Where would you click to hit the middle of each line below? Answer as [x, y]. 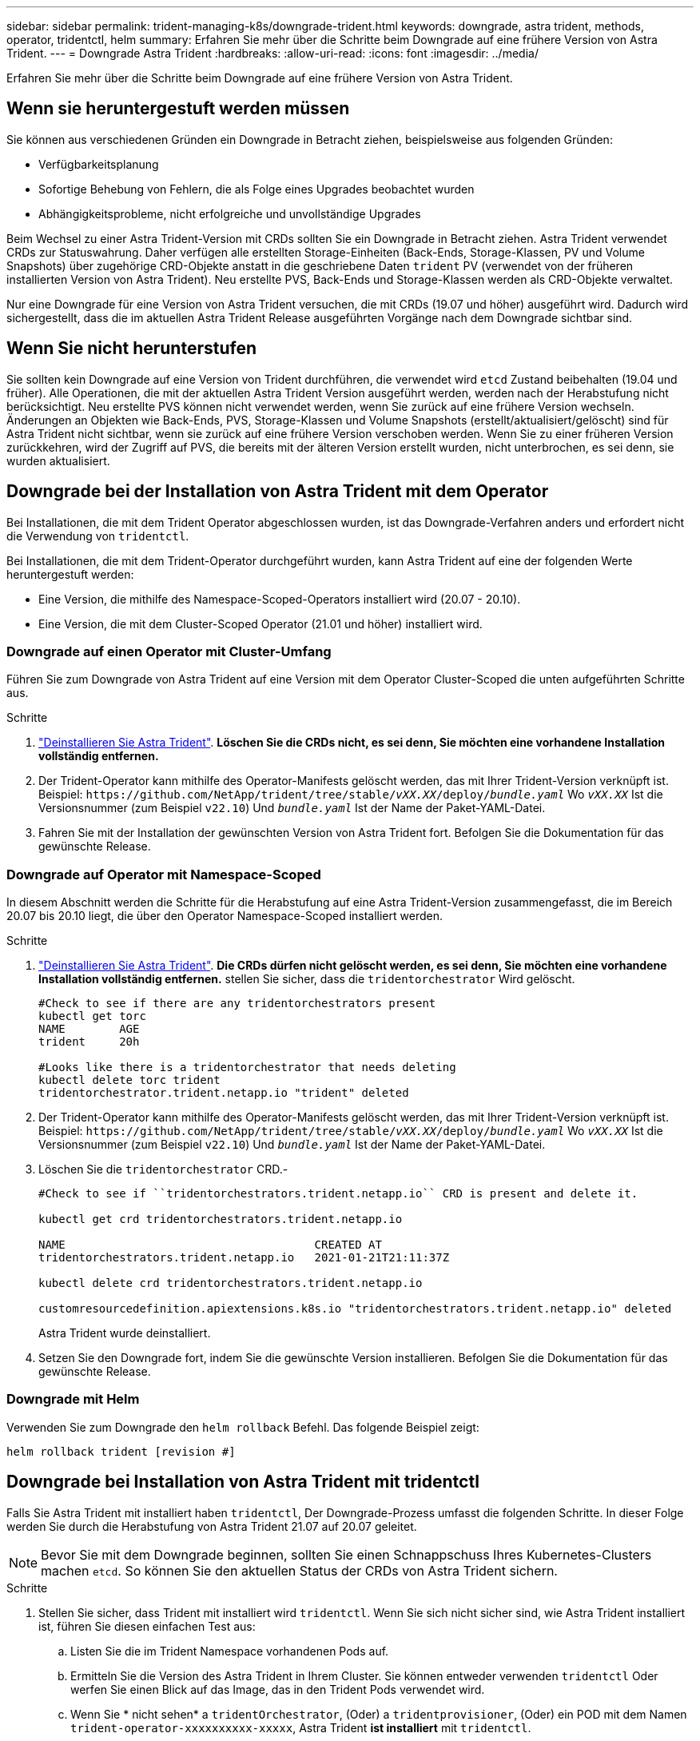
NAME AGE [89, 1029]
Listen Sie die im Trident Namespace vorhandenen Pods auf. [230, 1651]
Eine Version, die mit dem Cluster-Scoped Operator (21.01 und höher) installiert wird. [261, 623]
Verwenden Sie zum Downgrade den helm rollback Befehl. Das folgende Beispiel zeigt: [243, 1427]
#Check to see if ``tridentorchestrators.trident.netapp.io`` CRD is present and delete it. [338, 1194]
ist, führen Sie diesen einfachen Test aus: [147, 1626]
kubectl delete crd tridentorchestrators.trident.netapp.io [231, 1283]
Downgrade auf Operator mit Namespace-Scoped [164, 874]
